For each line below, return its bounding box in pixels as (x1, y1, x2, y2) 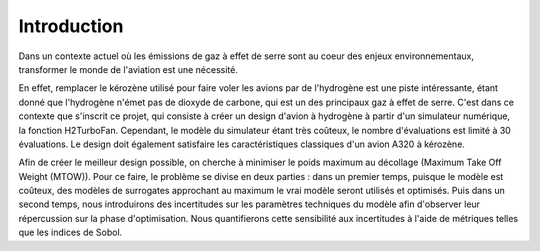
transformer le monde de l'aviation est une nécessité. (18, 63, 239, 75)
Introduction (18, 15, 124, 37)
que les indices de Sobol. (18, 226, 123, 239)
